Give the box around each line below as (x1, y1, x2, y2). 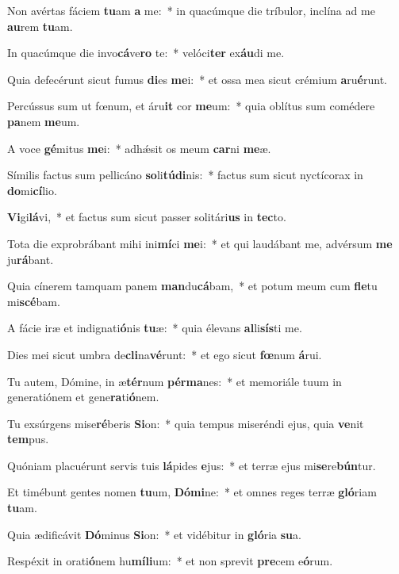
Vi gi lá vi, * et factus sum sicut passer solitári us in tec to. (7, 209, 286, 225)
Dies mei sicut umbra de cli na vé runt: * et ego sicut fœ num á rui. (7, 346, 322, 362)
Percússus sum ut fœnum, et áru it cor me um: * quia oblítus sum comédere (7, 98, 375, 114)
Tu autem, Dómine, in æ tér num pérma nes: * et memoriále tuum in (7, 373, 342, 389)
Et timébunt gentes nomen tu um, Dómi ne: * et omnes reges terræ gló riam (7, 484, 377, 500)
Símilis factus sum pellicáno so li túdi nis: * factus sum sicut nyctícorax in (7, 166, 363, 183)
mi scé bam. (7, 293, 60, 309)
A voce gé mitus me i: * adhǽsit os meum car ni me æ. (7, 140, 271, 156)
